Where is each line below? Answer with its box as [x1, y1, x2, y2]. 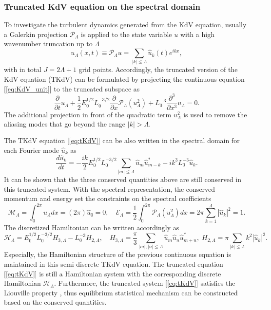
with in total [4, 64, 42, 74]
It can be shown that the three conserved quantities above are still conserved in [4, 174, 242, 184]
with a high [180, 29, 214, 39]
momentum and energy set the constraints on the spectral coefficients [4, 193, 212, 203]
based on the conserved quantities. [4, 297, 107, 307]
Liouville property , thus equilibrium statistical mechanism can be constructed [4, 287, 238, 297]
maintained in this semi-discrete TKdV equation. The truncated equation [4, 259, 223, 269]
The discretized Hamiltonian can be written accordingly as [4, 222, 179, 232]
